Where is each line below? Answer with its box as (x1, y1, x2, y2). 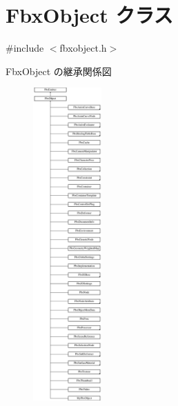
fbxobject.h (59, 41, 107, 55)
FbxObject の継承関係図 (6, 63, 112, 78)
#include (6, 41, 44, 55)
